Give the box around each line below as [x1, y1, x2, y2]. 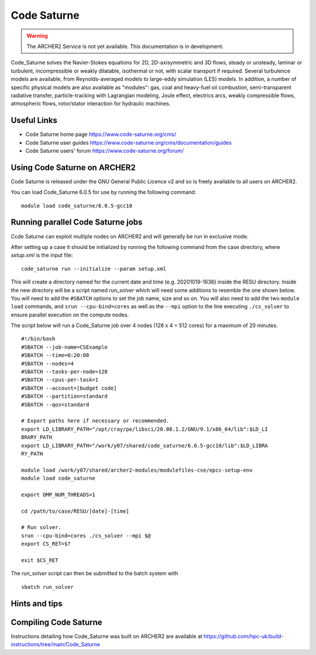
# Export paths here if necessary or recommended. [21, 418, 170, 424]
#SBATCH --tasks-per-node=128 [21, 369, 108, 375]
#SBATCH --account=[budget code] [21, 384, 117, 391]
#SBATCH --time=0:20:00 [21, 352, 90, 359]
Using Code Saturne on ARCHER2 [11, 162, 136, 172]
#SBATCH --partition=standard [21, 393, 108, 400]
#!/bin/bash [21, 336, 56, 342]
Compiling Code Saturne [11, 617, 102, 627]
